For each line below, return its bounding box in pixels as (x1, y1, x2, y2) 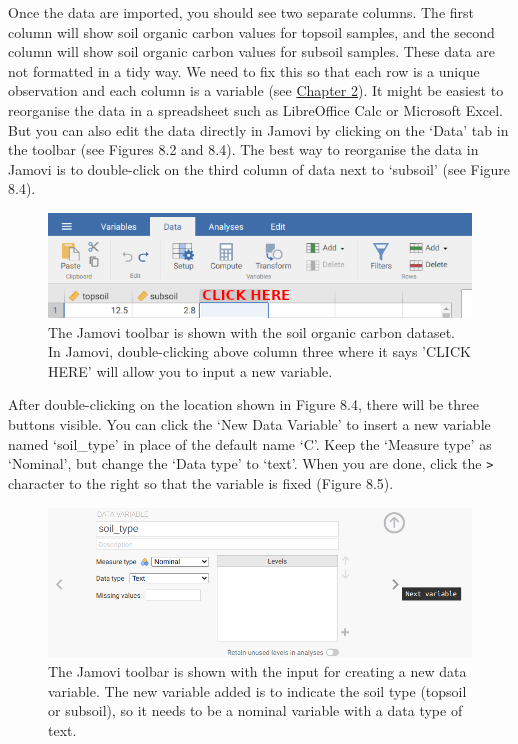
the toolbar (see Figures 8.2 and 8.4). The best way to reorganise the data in (8, 139, 479, 160)
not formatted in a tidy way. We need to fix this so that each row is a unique (8, 60, 480, 81)
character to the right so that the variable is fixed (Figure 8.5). (8, 472, 394, 493)
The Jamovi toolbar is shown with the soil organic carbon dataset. (48, 321, 456, 342)
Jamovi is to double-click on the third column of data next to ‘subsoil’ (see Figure (8, 158, 511, 179)
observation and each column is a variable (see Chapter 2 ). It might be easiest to (8, 80, 504, 101)
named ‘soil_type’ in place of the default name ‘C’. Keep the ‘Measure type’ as (8, 433, 492, 454)
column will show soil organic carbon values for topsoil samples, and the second (8, 21, 495, 42)
